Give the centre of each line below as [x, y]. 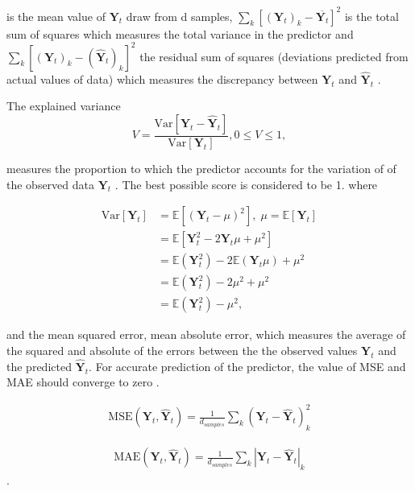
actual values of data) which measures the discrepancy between [162, 78]
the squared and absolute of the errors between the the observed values [182, 350]
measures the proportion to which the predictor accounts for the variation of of [201, 169]
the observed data [51, 184]
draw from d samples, [179, 16]
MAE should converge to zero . [83, 382]
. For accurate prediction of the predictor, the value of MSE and [247, 366]
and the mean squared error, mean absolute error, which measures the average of [206, 334]
